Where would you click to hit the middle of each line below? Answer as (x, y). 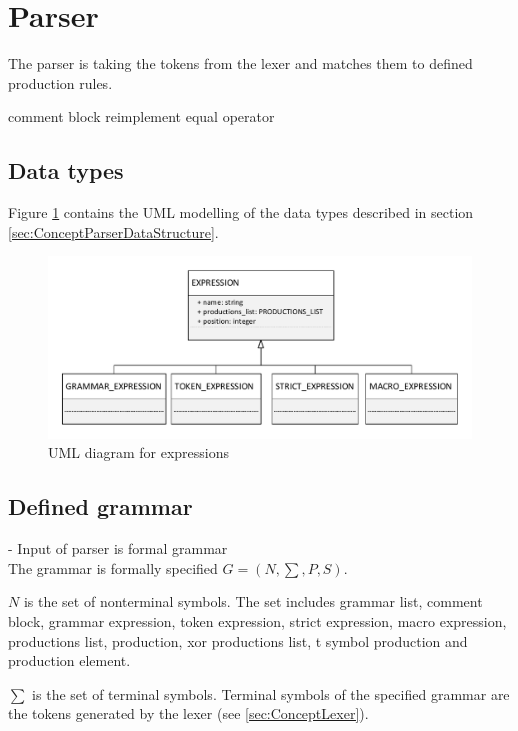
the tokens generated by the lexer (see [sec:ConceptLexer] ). (188, 713)
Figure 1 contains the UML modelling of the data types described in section (241, 212)
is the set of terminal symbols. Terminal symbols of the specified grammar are (271, 693)
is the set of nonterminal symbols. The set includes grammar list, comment (253, 601)
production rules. (60, 82)
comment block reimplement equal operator (141, 116)
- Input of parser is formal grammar (118, 548)
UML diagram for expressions (138, 452)
